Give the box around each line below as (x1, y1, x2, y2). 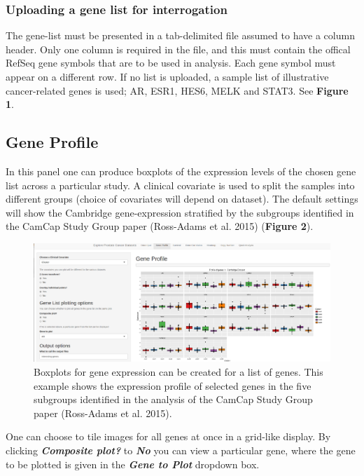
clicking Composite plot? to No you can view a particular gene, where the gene (6, 443, 356, 458)
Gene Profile (6, 131, 99, 153)
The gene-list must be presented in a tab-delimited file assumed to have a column (6, 28, 355, 43)
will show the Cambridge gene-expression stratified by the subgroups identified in (6, 205, 354, 219)
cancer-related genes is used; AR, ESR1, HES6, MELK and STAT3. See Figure (6, 83, 349, 97)
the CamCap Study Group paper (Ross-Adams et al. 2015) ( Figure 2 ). (6, 219, 314, 233)
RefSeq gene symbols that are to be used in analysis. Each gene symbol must (6, 55, 336, 70)
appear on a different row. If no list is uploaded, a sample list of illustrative (6, 69, 329, 83)
